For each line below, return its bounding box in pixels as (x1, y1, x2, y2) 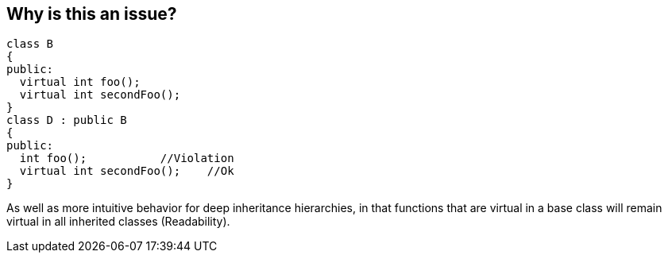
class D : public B (6, 114, 127, 127)
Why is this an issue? (6, 4, 177, 24)
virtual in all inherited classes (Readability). (6, 215, 230, 229)
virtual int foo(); (19, 75, 141, 89)
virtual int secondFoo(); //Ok (19, 164, 234, 178)
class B (6, 37, 54, 51)
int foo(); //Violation (19, 152, 234, 165)
